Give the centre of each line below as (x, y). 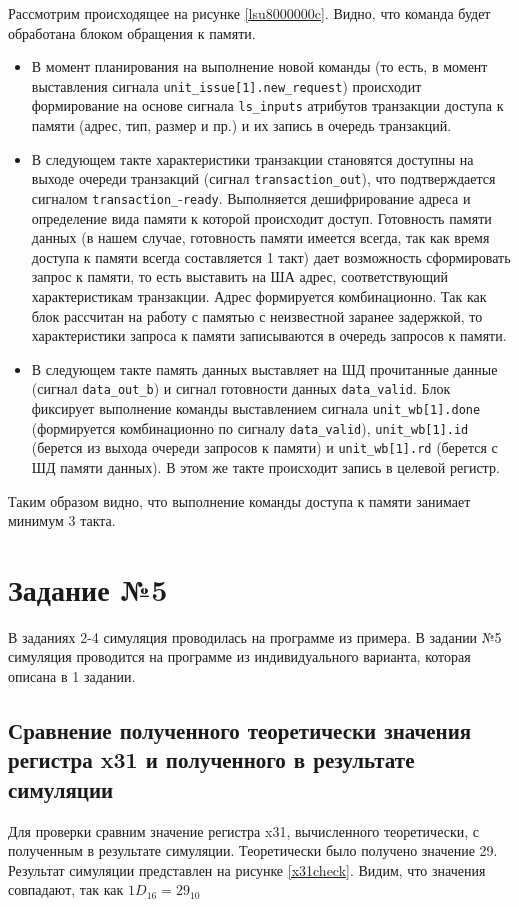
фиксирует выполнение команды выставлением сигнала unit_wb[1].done (256, 408)
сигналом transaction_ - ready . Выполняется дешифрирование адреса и (251, 197)
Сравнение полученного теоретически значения (240, 730)
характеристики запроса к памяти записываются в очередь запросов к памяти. (269, 335)
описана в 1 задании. (72, 676)
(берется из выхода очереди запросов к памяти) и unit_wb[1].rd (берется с (264, 447)
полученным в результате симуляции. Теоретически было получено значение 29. (253, 850)
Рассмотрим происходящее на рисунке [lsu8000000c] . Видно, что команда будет (249, 13)
